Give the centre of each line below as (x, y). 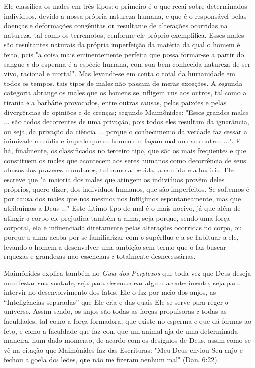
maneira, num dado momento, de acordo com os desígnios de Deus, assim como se (127, 340)
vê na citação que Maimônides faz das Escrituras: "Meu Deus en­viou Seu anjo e (123, 350)
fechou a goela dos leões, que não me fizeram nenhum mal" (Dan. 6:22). (112, 359)
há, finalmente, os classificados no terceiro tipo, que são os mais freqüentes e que (125, 150)
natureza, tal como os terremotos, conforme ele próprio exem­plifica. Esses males (124, 35)
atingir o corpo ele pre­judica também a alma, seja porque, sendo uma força (117, 218)
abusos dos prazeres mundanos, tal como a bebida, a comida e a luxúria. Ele (119, 170)
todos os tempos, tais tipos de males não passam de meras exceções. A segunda (123, 83)
